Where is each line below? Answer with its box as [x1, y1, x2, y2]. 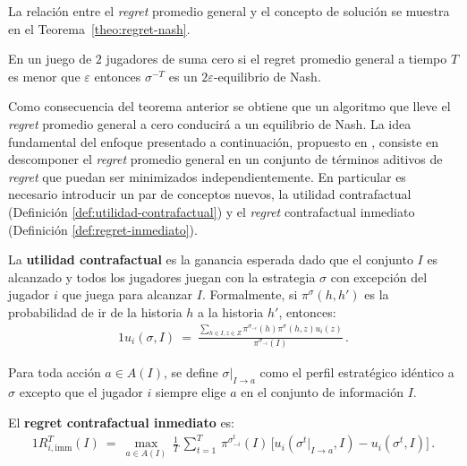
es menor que [8, 66, 81, 85]
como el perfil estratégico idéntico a [259, 363, 454, 382]
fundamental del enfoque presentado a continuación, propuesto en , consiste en [8, 132, 439, 151]
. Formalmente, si [201, 285, 298, 304]
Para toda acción [8, 363, 101, 382]
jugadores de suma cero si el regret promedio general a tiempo [106, 49, 447, 68]
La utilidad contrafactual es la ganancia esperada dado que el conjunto [8, 250, 413, 269]
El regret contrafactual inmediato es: [8, 412, 235, 431]
